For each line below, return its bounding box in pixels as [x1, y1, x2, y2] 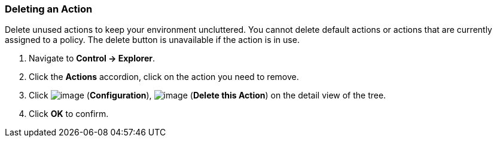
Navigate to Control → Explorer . [29, 53, 155, 64]
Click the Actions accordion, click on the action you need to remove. [29, 72, 299, 82]
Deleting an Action [5, 3, 93, 15]
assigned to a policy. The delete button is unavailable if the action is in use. [5, 35, 300, 45]
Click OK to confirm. [29, 109, 109, 119]
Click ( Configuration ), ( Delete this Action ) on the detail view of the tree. [29, 90, 386, 101]
